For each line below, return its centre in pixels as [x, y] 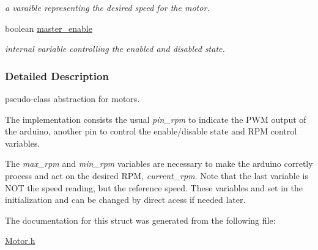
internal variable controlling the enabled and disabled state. [115, 49]
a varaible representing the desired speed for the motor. [107, 7]
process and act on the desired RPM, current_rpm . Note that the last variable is [157, 175]
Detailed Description [57, 75]
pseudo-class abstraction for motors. [72, 98]
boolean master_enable [49, 28]
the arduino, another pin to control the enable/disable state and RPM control [151, 131]
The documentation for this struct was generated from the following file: [140, 220]
